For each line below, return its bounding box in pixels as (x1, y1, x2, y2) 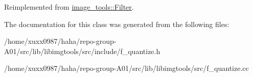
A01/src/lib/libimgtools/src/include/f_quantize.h (4, 45, 160, 56)
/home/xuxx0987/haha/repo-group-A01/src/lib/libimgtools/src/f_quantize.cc (4, 63, 249, 73)
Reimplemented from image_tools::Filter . (4, 2, 134, 12)
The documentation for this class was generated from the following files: (4, 18, 229, 29)
